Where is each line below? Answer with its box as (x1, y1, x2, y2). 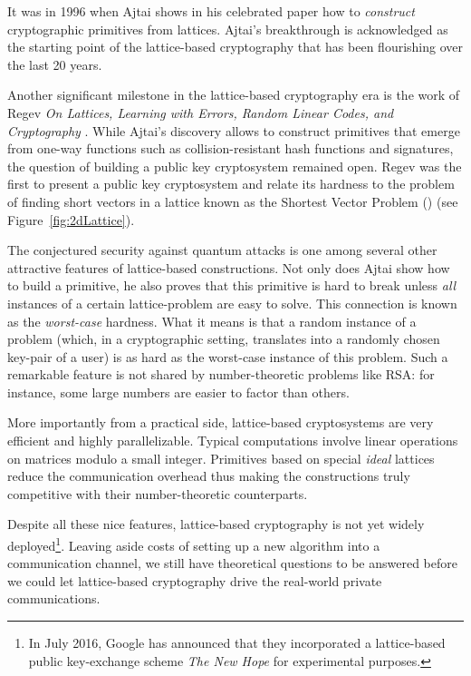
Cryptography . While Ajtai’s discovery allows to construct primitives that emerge (7, 121, 460, 140)
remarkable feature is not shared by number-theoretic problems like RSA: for (7, 365, 435, 384)
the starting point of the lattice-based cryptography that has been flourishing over (7, 37, 463, 56)
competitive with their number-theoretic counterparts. (7, 484, 308, 503)
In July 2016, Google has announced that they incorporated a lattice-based (28, 633, 446, 652)
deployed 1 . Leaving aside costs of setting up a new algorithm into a (7, 534, 380, 554)
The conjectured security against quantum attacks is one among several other (7, 240, 437, 260)
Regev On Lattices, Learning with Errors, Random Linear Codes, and (7, 103, 394, 122)
